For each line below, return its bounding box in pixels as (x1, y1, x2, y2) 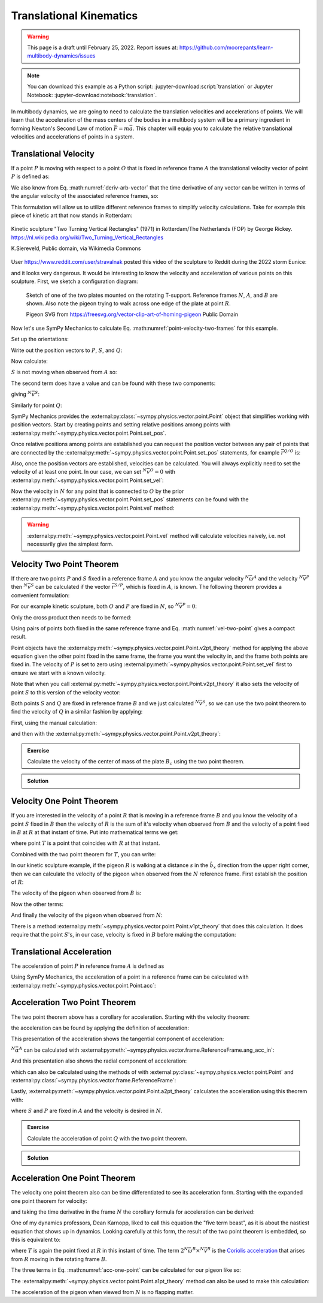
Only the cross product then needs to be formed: (11, 613, 132, 621)
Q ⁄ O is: (284, 448, 301, 456)
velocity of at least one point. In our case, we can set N (11, 468, 147, 476)
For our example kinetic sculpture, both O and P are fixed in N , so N (11, 602, 179, 610)
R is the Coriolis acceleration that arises (207, 1246, 305, 1254)
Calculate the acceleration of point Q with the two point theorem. (27, 1135, 188, 1142)
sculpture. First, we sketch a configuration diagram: (11, 278, 138, 285)
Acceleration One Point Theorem (11, 1173, 136, 1184)
